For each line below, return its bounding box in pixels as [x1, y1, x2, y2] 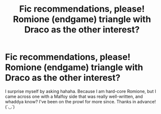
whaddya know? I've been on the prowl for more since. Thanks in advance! [5, 98, 156, 104]
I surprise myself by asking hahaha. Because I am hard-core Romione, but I [5, 88, 156, 94]
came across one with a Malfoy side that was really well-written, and [5, 94, 143, 99]
